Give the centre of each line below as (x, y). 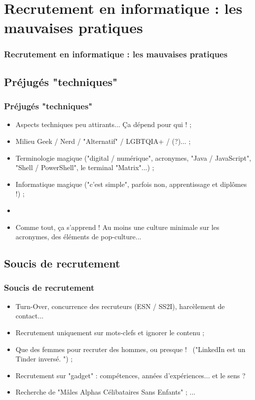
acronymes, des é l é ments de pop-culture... (78, 237)
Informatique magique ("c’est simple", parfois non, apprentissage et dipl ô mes (131, 184)
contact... (30, 316)
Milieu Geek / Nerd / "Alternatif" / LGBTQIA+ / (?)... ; (103, 141)
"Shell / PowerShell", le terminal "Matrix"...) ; (85, 167)
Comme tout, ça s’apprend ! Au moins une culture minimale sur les (117, 227)
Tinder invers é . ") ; (44, 359)
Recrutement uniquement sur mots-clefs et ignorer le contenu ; (110, 332)
